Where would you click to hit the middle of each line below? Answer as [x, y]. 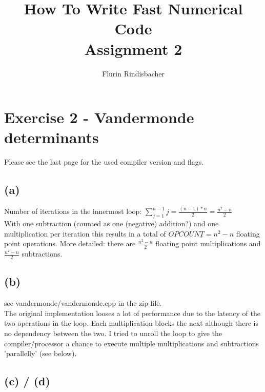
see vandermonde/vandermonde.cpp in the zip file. [83, 303]
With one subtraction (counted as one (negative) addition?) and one [111, 223]
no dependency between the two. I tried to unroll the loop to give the [113, 333]
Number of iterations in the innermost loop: [73, 211]
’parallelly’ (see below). [40, 353]
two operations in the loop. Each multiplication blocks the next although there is [131, 323]
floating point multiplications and [208, 243]
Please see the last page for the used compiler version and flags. [104, 162]
